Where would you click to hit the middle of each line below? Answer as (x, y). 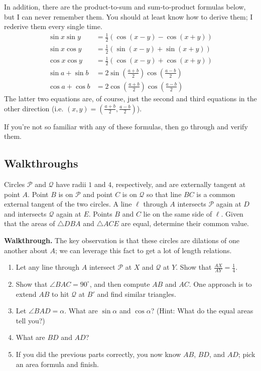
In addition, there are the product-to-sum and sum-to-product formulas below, (125, 7)
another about (26, 250)
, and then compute (120, 284)
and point (98, 194)
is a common (216, 194)
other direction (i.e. (34, 108)
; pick (247, 354)
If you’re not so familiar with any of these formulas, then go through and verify (126, 126)
